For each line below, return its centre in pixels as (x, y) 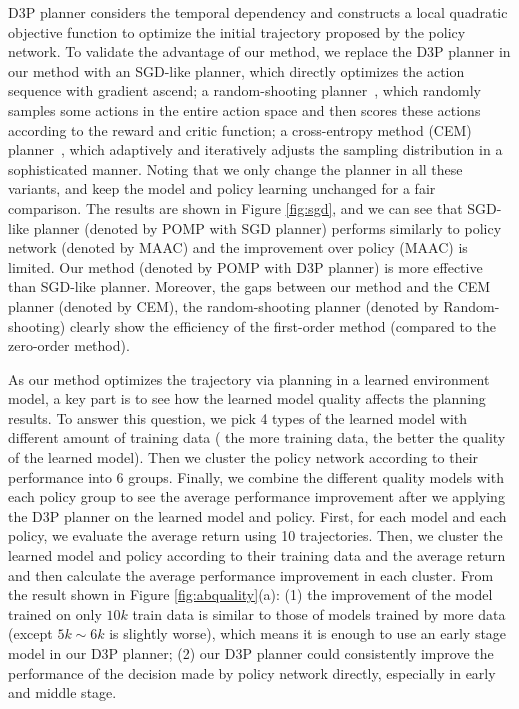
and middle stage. (62, 692)
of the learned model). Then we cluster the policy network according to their (243, 457)
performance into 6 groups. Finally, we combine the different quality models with (256, 476)
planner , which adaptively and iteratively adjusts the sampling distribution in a (255, 149)
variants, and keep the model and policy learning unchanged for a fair (222, 188)
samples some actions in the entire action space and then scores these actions (244, 109)
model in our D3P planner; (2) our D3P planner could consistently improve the (251, 653)
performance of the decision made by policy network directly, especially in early (252, 672)
